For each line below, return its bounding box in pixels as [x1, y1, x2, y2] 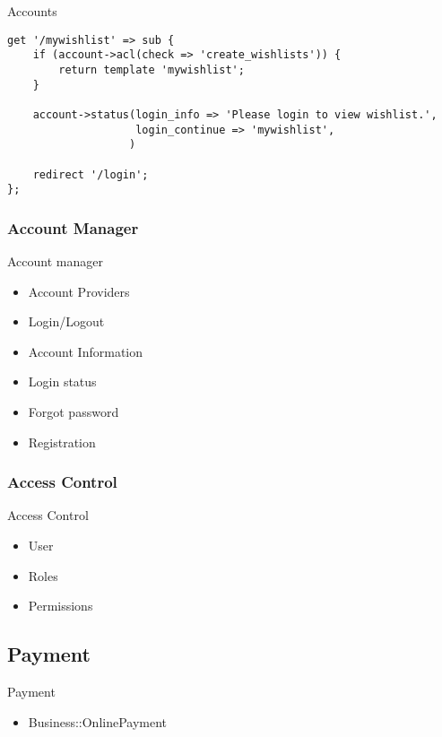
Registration [28, 432, 96, 451]
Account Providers [28, 282, 130, 300]
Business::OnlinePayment [28, 712, 168, 731]
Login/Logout [28, 312, 105, 331]
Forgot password [28, 403, 119, 421]
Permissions [28, 596, 93, 615]
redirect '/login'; [32, 168, 149, 181]
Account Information [28, 342, 143, 360]
